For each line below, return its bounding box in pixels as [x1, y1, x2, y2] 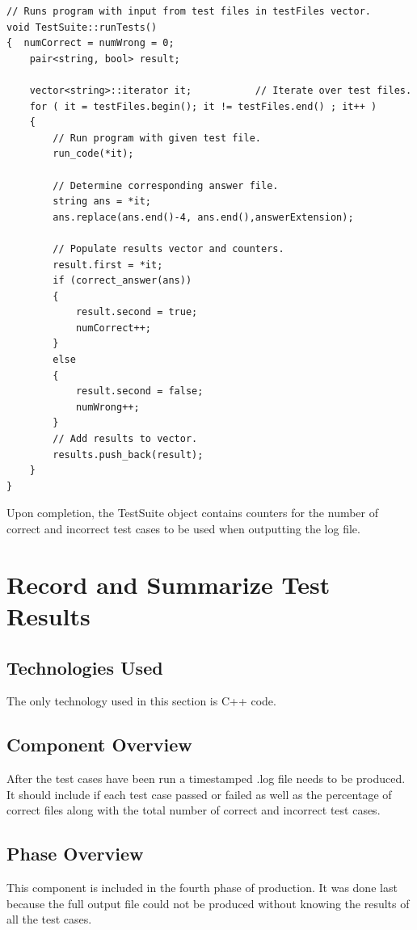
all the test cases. [6, 911, 92, 928]
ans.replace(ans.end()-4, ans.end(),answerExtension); [53, 211, 354, 223]
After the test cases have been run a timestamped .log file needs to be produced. [6, 770, 406, 787]
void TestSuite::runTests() [6, 21, 158, 33]
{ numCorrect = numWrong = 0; [6, 37, 175, 49]
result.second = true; [75, 306, 198, 318]
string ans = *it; [53, 196, 151, 208]
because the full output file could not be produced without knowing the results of [6, 894, 410, 911]
